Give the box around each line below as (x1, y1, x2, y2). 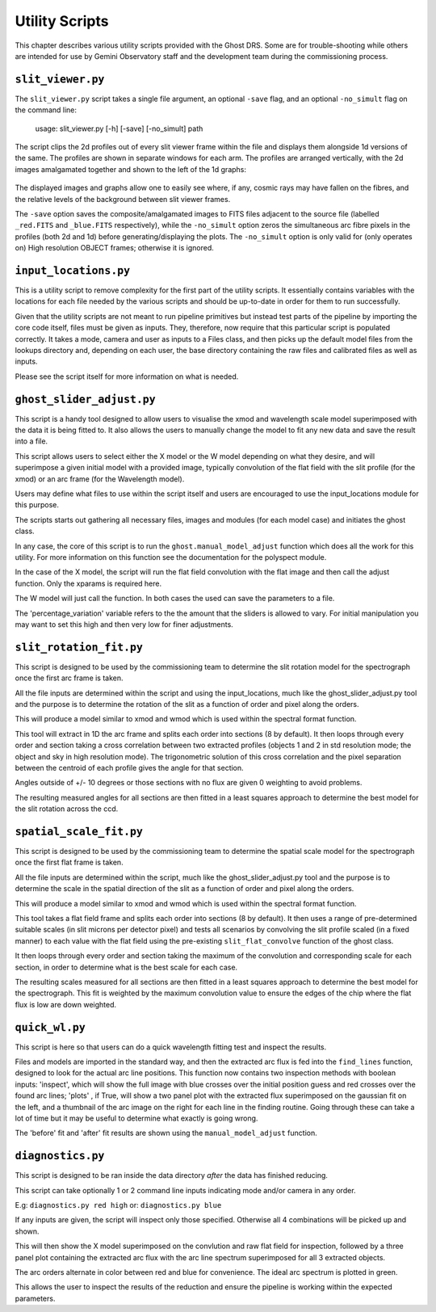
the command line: (15, 105, 77, 115)
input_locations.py (15, 263, 131, 277)
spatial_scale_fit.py (15, 825, 143, 838)
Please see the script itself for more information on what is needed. (15, 372, 239, 381)
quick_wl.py (15, 1020, 86, 1034)
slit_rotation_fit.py (15, 641, 143, 654)
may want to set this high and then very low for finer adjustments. (15, 619, 233, 629)
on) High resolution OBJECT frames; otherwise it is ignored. (15, 243, 214, 253)
